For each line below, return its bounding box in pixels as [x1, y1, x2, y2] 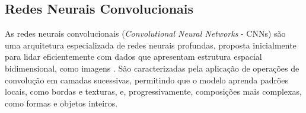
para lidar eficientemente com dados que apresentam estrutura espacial [5, 50, 262, 63]
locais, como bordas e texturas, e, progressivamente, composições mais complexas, [5, 85, 302, 98]
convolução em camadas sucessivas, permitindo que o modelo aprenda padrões [5, 73, 289, 86]
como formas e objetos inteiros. [5, 96, 118, 109]
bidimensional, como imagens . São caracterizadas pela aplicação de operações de [5, 62, 299, 74]
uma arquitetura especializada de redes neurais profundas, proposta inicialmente [5, 38, 297, 51]
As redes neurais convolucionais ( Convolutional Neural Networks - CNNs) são [5, 27, 286, 40]
